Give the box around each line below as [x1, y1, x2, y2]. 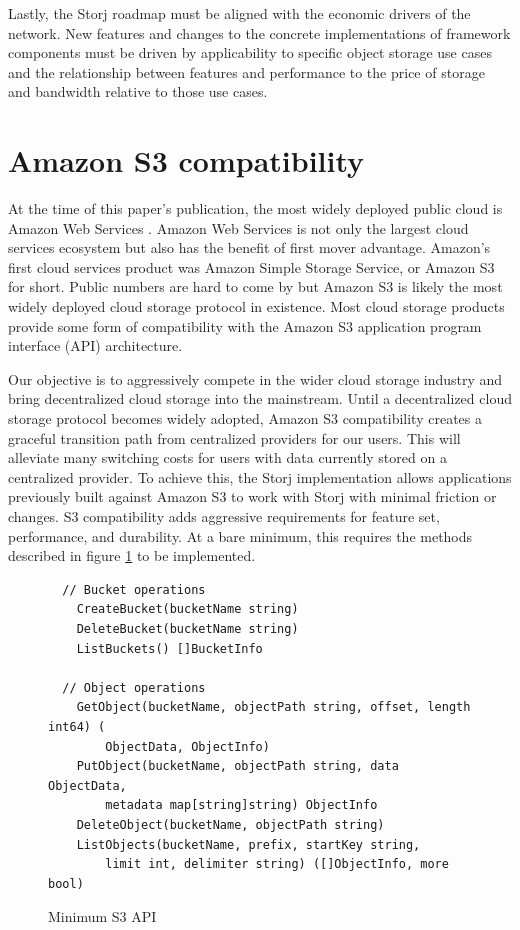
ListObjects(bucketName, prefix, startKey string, [76, 837, 421, 852]
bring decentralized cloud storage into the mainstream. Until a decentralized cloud [8, 388, 512, 409]
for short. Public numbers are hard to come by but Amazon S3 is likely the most [8, 276, 503, 297]
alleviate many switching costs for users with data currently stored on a [8, 447, 447, 468]
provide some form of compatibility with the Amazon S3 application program [8, 315, 482, 336]
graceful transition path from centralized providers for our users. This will [8, 427, 461, 448]
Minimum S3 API [48, 906, 157, 927]
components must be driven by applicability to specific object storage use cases [8, 42, 492, 63]
